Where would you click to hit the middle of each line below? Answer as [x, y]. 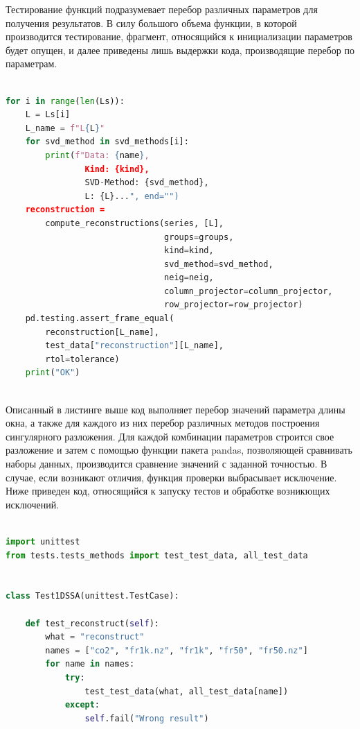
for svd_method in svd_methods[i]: [107, 142]
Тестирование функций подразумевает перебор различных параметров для [162, 9]
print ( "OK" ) [53, 373]
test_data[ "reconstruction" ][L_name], [134, 346]
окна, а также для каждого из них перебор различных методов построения [163, 423]
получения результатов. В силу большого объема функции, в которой [151, 23]
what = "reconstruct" [95, 637]
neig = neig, [189, 278]
